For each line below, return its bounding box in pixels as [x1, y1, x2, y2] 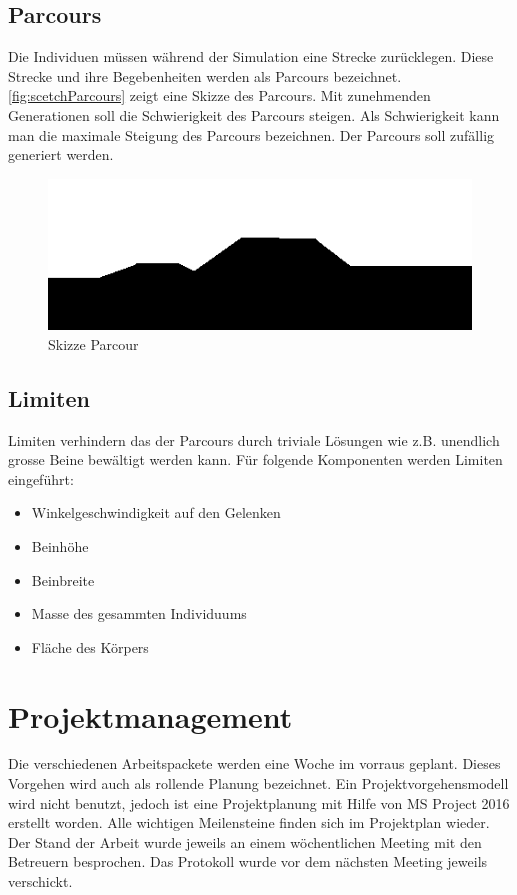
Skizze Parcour [48, 333, 139, 354]
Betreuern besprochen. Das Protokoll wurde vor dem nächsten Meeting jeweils [8, 851, 488, 872]
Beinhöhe [31, 535, 89, 556]
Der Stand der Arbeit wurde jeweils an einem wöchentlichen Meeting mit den [8, 831, 482, 852]
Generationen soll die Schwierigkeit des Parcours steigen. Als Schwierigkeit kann [8, 104, 500, 125]
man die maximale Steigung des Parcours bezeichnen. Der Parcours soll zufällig [8, 124, 495, 145]
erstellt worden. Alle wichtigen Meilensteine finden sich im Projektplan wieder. [8, 812, 490, 833]
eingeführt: [8, 468, 74, 489]
